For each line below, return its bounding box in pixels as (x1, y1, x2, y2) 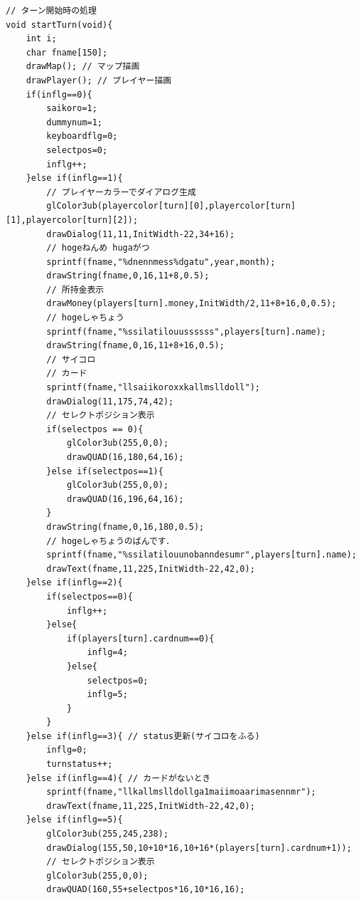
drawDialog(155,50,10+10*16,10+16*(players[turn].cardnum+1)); (46, 842, 352, 853)
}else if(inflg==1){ (26, 173, 123, 184)
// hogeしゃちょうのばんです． (46, 535, 175, 546)
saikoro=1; (46, 103, 97, 114)
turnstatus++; (46, 759, 113, 770)
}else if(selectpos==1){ (46, 466, 163, 476)
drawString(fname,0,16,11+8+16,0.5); (46, 340, 225, 351)
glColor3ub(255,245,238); (46, 829, 169, 839)
